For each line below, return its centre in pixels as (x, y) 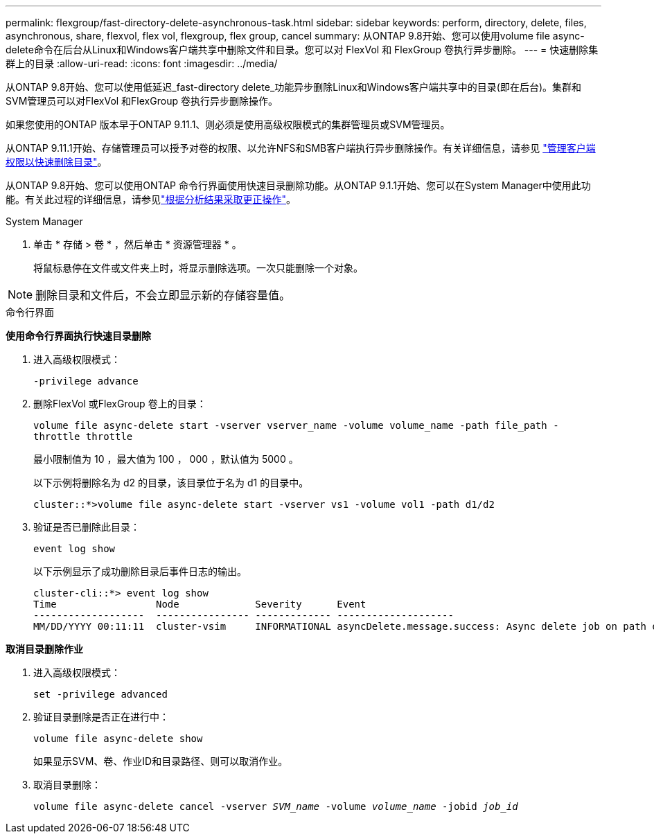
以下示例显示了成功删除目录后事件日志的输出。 (140, 571)
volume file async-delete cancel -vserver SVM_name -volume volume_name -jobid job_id (276, 806)
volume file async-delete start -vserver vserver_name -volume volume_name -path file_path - (296, 425)
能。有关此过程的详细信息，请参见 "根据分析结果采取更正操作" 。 (151, 199)
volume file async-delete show (118, 739)
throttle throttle (83, 436)
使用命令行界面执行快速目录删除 (78, 336)
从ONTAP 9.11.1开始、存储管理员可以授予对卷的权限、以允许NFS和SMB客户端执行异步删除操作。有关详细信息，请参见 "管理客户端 (301, 148)
